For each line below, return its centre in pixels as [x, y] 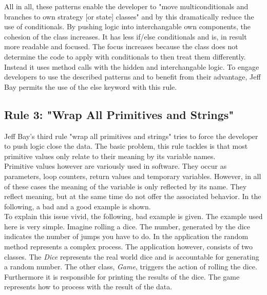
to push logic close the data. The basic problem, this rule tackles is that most [126, 146]
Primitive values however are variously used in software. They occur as [116, 166]
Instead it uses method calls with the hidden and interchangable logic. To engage [132, 66]
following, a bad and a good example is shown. [78, 206]
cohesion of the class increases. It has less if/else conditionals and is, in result [126, 36]
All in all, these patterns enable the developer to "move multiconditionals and [126, 6]
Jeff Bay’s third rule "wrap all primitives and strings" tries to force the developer [131, 136]
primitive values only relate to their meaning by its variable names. [110, 156]
